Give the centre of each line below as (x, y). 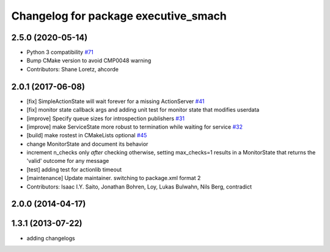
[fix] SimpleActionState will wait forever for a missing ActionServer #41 (116, 101)
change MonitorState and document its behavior (87, 144)
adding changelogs (51, 238)
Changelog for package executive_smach (119, 16)
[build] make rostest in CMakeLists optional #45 (87, 135)
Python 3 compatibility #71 (60, 52)
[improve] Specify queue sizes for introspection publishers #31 (106, 118)
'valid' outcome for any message (68, 161)
